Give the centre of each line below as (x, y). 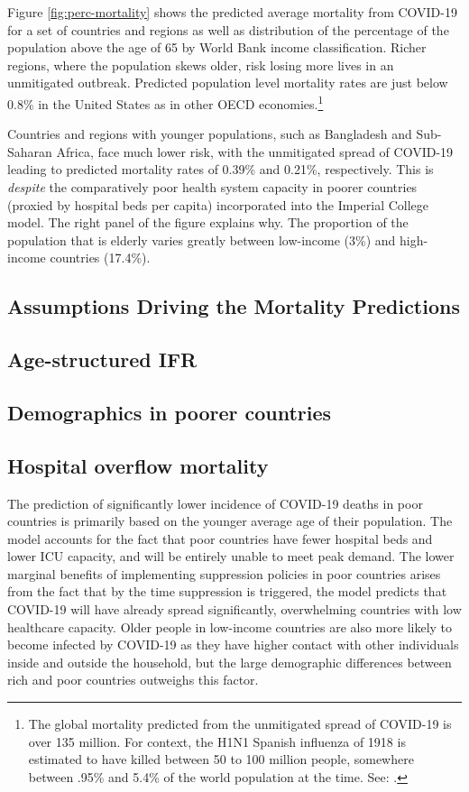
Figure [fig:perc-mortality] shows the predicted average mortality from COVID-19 (232, 12)
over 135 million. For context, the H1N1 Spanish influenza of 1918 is (217, 741)
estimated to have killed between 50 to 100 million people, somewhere (221, 759)
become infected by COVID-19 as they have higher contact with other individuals (233, 645)
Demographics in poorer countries (170, 412)
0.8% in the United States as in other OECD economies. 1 (166, 102)
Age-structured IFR (102, 359)
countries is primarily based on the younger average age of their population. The (230, 521)
